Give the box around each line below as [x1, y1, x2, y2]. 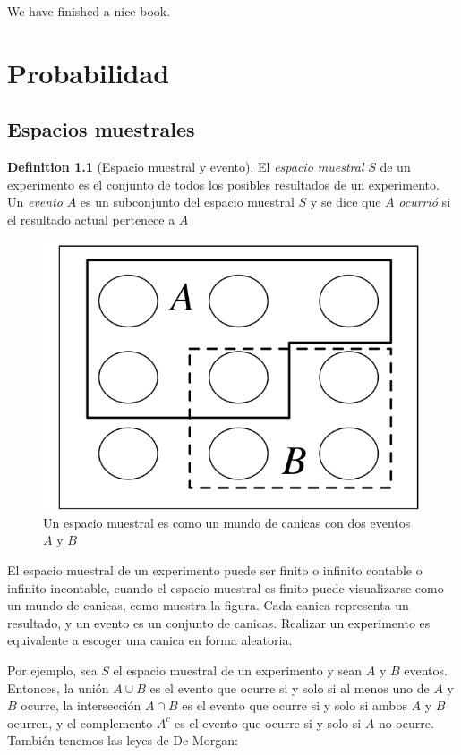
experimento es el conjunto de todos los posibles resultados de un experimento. [7, 174, 440, 193]
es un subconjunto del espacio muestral [80, 192, 295, 211]
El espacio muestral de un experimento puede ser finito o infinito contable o [7, 561, 423, 580]
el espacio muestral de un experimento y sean [113, 661, 363, 680]
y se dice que [310, 192, 381, 211]
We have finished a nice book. [7, 2, 171, 20]
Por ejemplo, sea [7, 661, 98, 680]
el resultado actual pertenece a [7, 209, 175, 228]
